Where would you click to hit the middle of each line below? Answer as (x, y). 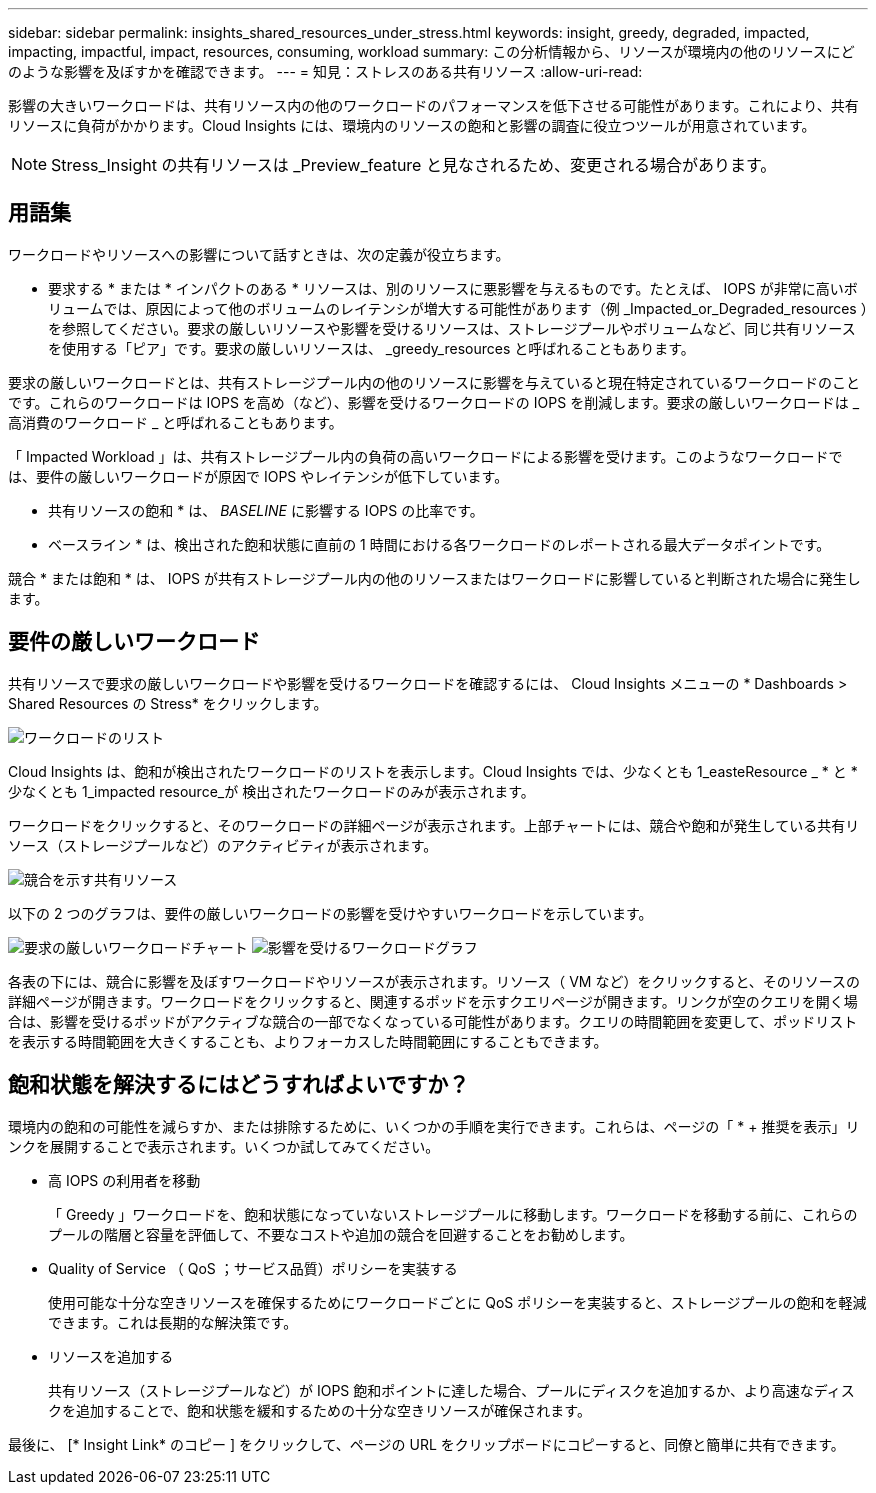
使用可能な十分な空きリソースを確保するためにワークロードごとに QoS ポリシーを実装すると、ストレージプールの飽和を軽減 (457, 1302)
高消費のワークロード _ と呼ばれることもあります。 (175, 422)
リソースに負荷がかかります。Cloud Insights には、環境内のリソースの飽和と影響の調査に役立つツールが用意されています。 (412, 125)
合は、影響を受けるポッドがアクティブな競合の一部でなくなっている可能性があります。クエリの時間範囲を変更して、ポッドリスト (433, 1021)
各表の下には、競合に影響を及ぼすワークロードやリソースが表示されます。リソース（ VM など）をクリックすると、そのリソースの (434, 981)
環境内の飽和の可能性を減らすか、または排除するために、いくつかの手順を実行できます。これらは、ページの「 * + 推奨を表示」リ (434, 1126)
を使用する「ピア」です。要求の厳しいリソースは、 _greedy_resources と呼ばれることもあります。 (371, 348)
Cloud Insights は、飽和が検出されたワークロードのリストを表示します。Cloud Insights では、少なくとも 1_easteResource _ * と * (433, 771)
